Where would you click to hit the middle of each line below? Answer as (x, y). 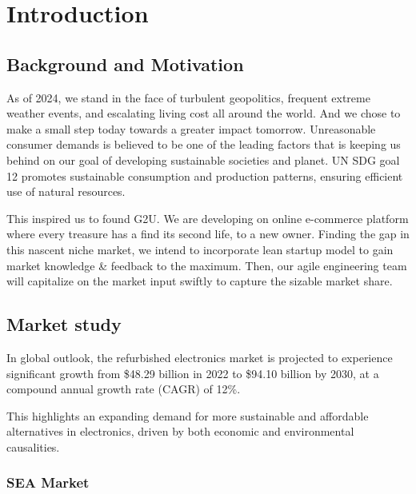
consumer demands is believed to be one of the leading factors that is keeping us (204, 144)
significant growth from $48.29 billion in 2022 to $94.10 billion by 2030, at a (193, 373)
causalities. (33, 446)
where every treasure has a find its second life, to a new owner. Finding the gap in (208, 234)
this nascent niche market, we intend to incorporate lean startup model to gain (200, 249)
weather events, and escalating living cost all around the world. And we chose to (204, 113)
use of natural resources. (66, 191)
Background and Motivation (125, 64)
